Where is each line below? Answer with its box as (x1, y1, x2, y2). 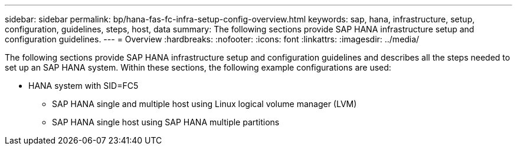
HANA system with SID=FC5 (28, 81, 139, 91)
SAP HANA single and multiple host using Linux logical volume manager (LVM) (52, 99, 357, 109)
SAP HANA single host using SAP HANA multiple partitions (52, 117, 280, 127)
